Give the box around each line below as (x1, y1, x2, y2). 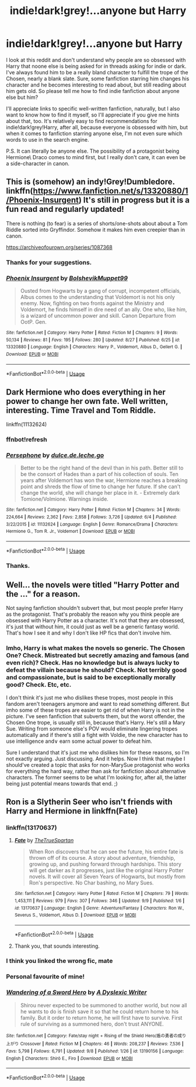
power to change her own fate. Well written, (6, 396, 168, 406)
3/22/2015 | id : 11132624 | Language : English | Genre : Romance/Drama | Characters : (6, 521, 179, 527)
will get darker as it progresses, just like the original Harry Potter (29, 867, 184, 874)
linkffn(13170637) (6, 824, 57, 832)
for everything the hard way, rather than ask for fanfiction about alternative (6, 767, 186, 774)
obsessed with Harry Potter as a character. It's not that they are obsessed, (6, 617, 185, 624)
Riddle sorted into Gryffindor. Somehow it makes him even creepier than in (6, 226, 185, 233)
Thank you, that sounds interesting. (14, 942, 100, 949)
